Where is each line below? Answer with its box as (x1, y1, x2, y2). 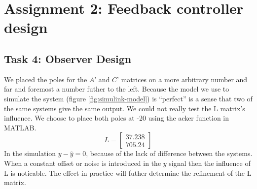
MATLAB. (4, 122, 37, 132)
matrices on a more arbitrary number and (121, 74, 248, 84)
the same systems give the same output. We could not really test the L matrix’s (4, 103, 245, 113)
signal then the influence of (169, 157, 251, 168)
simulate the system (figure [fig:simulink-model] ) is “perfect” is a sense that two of (4, 93, 253, 103)
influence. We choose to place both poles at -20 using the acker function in (4, 113, 229, 123)
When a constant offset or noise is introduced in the (4, 157, 161, 168)
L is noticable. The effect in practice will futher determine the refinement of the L (4, 167, 252, 178)
